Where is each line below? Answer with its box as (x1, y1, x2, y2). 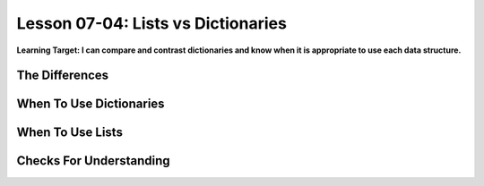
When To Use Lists (16, 125, 123, 140)
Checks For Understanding (16, 153, 170, 169)
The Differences (16, 68, 109, 83)
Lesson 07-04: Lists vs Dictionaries (16, 13, 287, 33)
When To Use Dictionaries (16, 97, 165, 112)
